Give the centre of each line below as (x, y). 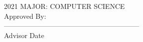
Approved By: (25, 16)
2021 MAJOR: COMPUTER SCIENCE (65, 6)
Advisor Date (24, 35)
